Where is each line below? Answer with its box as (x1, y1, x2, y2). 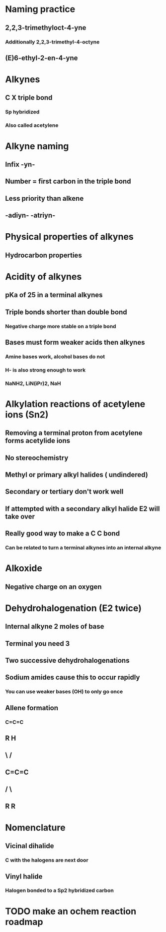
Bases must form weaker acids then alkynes (5, 338, 145, 347)
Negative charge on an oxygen (5, 582, 102, 591)
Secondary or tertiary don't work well (5, 487, 124, 496)
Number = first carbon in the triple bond (5, 177, 131, 186)
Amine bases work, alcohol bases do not (5, 353, 105, 360)
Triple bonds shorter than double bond (5, 308, 128, 316)
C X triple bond (5, 93, 53, 102)
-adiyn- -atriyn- (5, 211, 56, 220)
